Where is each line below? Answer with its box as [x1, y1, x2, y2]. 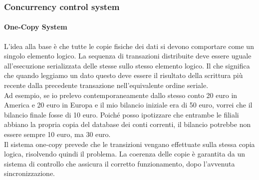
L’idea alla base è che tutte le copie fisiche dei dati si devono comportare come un [4, 40, 254, 51]
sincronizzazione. [4, 168, 55, 178]
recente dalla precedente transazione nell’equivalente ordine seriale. [4, 80, 209, 90]
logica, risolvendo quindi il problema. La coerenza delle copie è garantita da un [4, 148, 246, 159]
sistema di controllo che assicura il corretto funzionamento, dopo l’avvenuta [4, 158, 235, 168]
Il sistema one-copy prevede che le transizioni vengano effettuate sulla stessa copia [4, 138, 255, 149]
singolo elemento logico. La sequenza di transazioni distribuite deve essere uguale [4, 50, 252, 61]
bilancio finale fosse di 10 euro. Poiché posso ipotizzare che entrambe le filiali [4, 109, 239, 119]
